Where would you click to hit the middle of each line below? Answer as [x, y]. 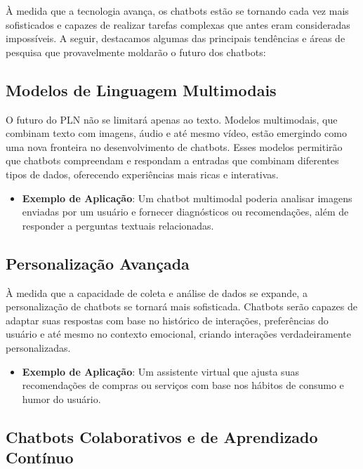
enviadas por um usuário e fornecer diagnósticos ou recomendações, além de [185, 212]
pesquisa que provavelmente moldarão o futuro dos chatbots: [136, 52]
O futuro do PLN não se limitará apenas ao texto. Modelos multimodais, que [172, 119]
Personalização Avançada [98, 263]
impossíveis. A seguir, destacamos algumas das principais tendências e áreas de [176, 38]
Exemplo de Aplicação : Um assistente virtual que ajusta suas [160, 371]
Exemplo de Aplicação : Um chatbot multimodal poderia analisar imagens [187, 198]
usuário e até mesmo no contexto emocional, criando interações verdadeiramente [178, 334]
